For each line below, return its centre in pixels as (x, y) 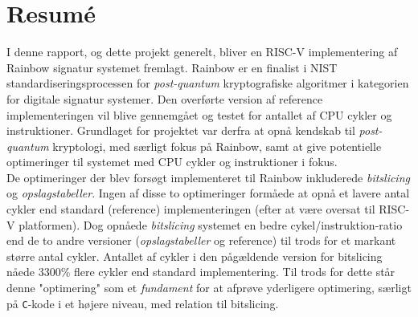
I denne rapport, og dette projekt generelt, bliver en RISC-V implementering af (202, 52)
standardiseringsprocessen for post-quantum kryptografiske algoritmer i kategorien (208, 83)
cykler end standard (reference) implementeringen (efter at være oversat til (191, 209)
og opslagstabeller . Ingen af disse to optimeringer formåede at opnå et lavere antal (208, 193)
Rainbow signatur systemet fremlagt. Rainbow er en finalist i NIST (172, 67)
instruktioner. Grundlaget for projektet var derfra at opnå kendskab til (181, 130)
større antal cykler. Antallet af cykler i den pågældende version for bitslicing (195, 256)
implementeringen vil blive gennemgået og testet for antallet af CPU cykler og (199, 114)
